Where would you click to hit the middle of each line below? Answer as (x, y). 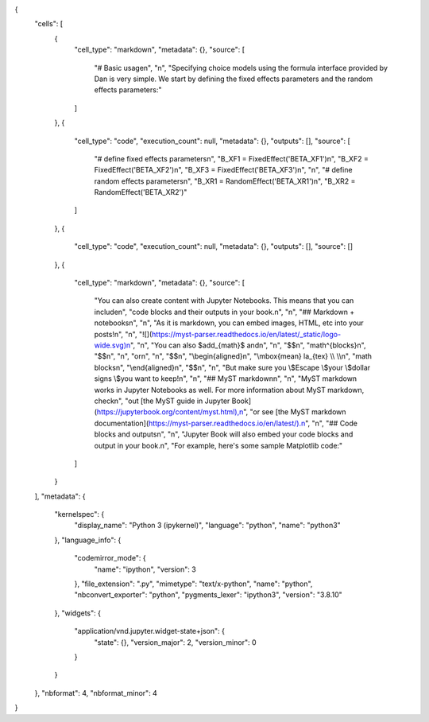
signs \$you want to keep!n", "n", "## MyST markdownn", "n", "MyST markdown (226, 378)
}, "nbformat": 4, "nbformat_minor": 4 (96, 693)
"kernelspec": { (79, 514)
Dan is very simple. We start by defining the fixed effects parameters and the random (234, 79)
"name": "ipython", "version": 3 (145, 569)
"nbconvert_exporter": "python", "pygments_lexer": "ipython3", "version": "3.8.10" (209, 595)
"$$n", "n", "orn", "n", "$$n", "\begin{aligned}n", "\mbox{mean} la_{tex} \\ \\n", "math (233, 356)
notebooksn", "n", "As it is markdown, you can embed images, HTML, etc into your (229, 323)
